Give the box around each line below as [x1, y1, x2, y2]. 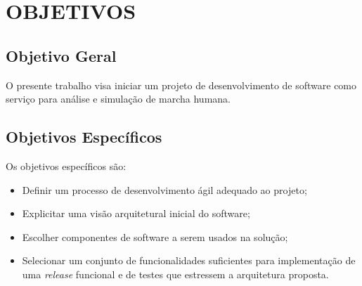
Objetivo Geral [6, 44, 117, 66]
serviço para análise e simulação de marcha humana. [6, 91, 231, 106]
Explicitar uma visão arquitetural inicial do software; [22, 206, 250, 221]
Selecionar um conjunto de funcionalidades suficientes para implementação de [22, 253, 356, 268]
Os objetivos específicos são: [6, 158, 127, 173]
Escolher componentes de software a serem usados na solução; [22, 229, 288, 244]
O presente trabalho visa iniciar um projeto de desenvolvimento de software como [6, 77, 357, 92]
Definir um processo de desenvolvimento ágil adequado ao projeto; [22, 182, 307, 197]
